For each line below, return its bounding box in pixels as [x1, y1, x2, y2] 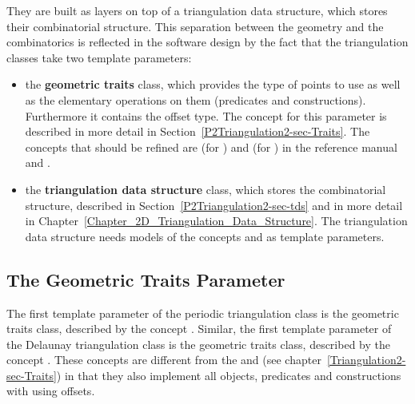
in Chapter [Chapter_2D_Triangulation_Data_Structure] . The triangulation [25, 212, 408, 229]
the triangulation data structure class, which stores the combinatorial [25, 180, 386, 197]
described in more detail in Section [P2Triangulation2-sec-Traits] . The [25, 123, 370, 140]
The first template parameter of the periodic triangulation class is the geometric [6, 304, 399, 321]
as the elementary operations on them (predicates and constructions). [25, 91, 366, 108]
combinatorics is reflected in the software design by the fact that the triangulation [6, 34, 409, 50]
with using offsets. [6, 382, 95, 399]
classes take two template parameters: [6, 49, 192, 65]
